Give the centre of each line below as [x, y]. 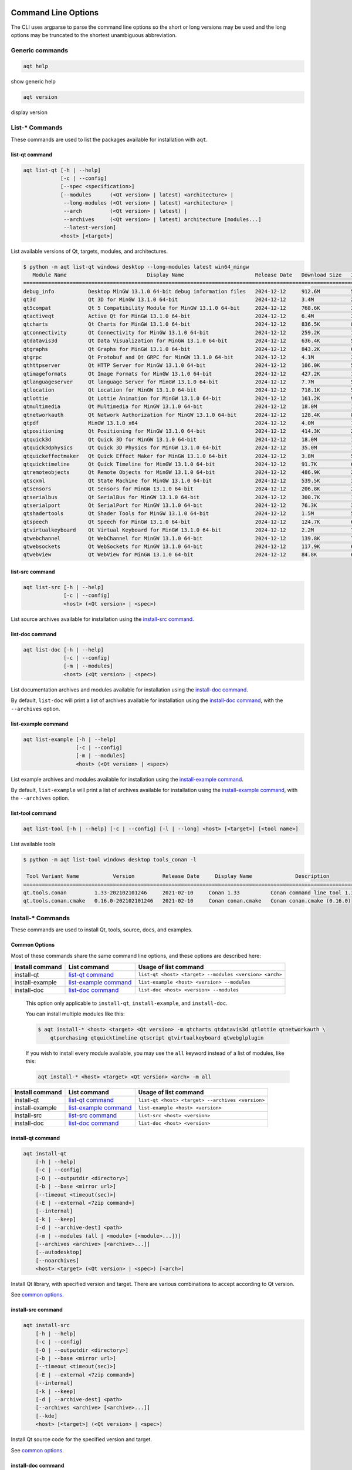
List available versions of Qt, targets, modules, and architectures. [89, 251]
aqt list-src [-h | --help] [63, 587]
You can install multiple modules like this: [75, 1014]
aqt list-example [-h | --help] [70, 739]
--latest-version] [90, 228]
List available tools [33, 844]
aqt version [40, 97]
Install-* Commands [40, 918]
